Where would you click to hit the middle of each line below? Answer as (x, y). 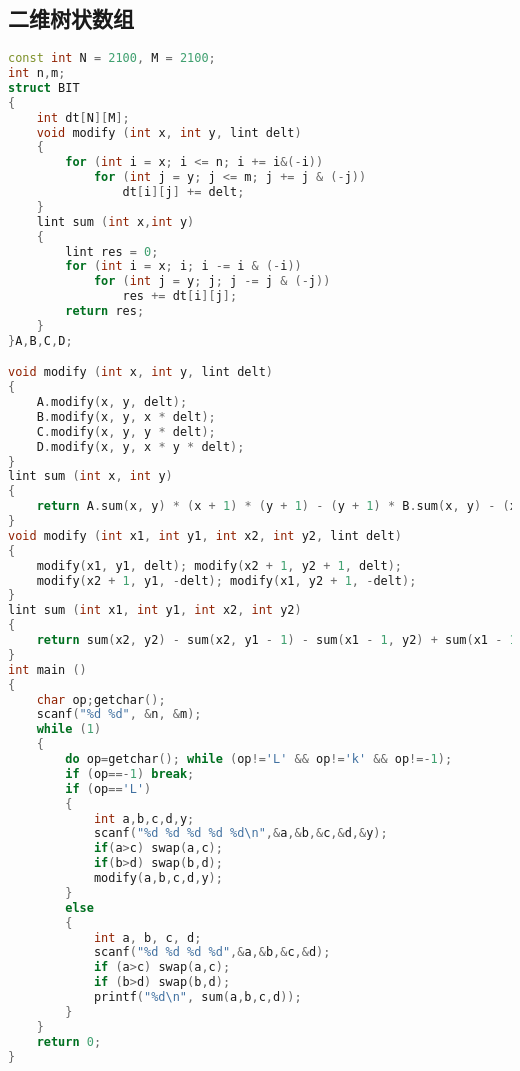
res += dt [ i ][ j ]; (180, 296)
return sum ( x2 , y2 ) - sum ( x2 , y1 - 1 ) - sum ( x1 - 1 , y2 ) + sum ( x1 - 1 (276, 640)
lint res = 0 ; (112, 251)
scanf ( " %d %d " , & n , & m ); (119, 714)
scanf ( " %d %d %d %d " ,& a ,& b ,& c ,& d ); (212, 952)
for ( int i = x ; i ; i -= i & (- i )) (183, 266)
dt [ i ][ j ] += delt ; (183, 192)
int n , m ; (37, 73)
